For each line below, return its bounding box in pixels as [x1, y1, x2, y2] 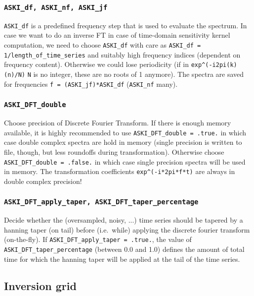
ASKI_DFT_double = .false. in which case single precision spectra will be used [4, 156, 246, 167]
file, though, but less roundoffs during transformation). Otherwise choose [4, 146, 224, 157]
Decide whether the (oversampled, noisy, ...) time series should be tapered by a [4, 215, 243, 225]
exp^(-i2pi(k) [191, 61, 237, 69]
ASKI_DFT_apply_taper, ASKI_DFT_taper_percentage [4, 198, 199, 206]
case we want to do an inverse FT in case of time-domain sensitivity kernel [4, 30, 230, 40]
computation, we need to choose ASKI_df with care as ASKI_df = [4, 40, 201, 50]
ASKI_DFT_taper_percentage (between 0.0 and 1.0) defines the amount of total [4, 244, 245, 254]
